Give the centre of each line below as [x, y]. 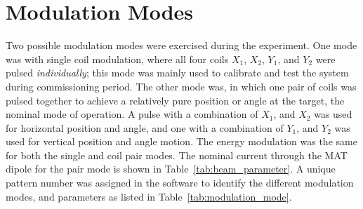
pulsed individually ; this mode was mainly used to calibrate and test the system [177, 73]
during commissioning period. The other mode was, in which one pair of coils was [181, 86]
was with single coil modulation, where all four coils [117, 59]
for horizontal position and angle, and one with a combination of [145, 127]
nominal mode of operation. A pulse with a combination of [132, 114]
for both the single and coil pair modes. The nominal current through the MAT [177, 155]
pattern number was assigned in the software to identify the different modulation [180, 183]
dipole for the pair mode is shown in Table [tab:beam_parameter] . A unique [171, 169]
